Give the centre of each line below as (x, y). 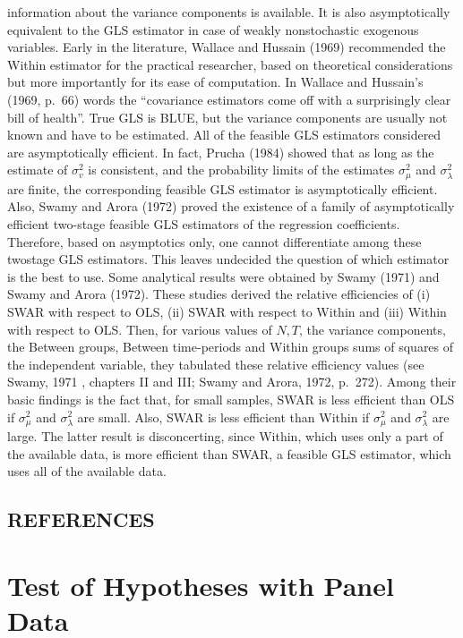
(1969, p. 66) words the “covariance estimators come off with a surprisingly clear (229, 99)
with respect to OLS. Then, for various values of (140, 329)
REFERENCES (81, 519)
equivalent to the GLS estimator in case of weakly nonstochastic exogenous (213, 29)
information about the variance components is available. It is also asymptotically (229, 12)
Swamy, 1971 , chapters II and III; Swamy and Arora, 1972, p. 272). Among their (232, 382)
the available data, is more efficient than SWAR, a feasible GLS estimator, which (229, 453)
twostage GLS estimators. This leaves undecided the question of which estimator (228, 259)
